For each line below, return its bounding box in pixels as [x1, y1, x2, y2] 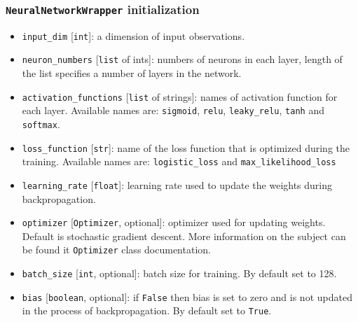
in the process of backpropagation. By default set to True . [22, 303, 272, 318]
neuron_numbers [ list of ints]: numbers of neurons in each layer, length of [22, 52, 343, 66]
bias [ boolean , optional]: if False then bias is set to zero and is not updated [22, 289, 352, 304]
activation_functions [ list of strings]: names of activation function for [22, 89, 338, 104]
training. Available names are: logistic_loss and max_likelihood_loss [22, 154, 336, 169]
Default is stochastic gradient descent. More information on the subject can [22, 228, 346, 243]
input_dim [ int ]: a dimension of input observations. [22, 28, 245, 43]
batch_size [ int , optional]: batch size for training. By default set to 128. [22, 266, 337, 281]
